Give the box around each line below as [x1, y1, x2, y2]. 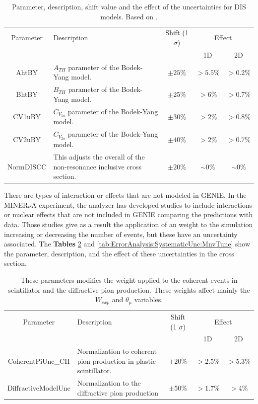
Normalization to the [77, 378, 141, 388]
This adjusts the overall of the [53, 152, 145, 162]
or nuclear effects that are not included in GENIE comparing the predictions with [4, 209, 253, 220]
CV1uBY [13, 111, 41, 122]
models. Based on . [100, 11, 158, 21]
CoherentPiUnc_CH [7, 355, 70, 366]
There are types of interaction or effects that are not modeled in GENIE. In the [4, 190, 247, 200]
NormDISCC [7, 161, 47, 171]
